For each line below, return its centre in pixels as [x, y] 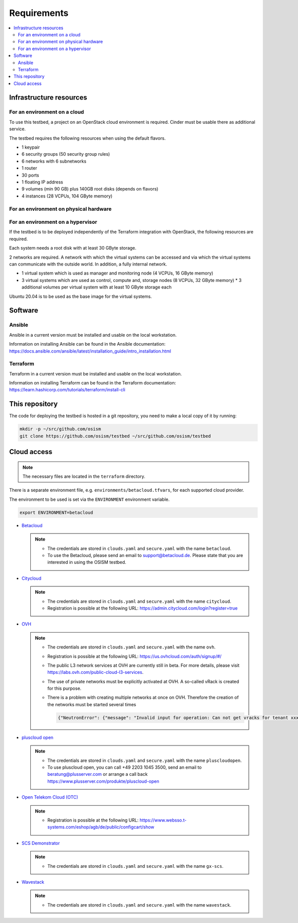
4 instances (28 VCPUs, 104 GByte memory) [67, 196]
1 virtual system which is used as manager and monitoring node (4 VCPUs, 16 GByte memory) [117, 273]
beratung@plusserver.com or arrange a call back [98, 774]
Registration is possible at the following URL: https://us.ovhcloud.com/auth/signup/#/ [135, 656]
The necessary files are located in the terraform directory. [84, 476]
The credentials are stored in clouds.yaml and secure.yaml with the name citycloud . [139, 601]
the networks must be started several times [92, 704]
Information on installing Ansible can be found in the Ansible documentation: [87, 344]
